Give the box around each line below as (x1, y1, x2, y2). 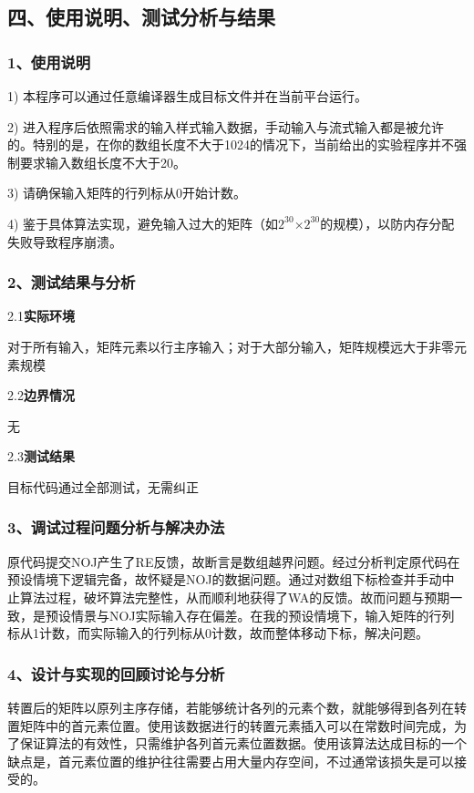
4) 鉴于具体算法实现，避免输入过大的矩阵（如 (7, 213, 279, 232)
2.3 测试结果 (7, 447, 75, 466)
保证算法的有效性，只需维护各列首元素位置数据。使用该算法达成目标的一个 (19, 734, 467, 753)
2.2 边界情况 (7, 386, 75, 405)
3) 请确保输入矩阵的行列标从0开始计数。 (7, 183, 247, 202)
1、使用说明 (7, 50, 91, 73)
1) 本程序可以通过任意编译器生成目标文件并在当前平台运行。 (7, 87, 368, 105)
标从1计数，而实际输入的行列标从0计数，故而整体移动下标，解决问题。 (7, 623, 428, 643)
